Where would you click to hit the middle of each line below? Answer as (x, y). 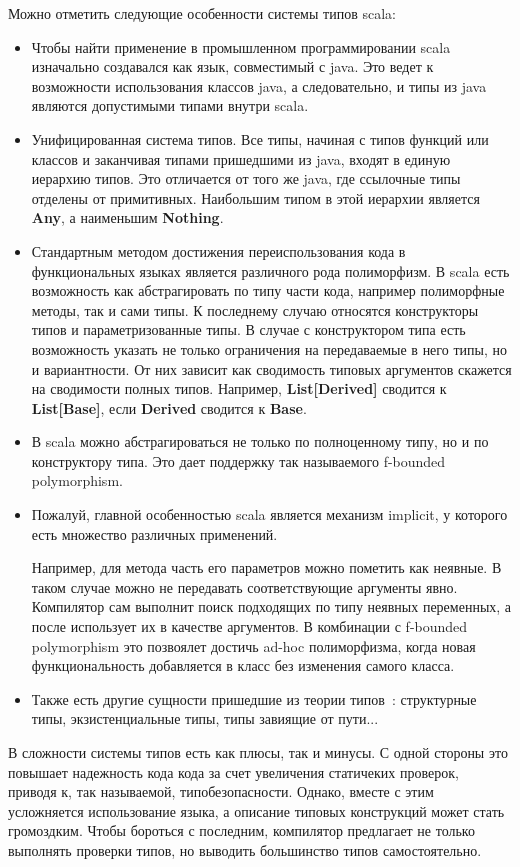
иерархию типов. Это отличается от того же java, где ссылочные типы (246, 178)
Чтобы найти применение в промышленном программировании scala (241, 46)
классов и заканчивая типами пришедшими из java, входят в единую (241, 158)
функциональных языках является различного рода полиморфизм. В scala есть (270, 270)
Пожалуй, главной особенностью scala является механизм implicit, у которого (269, 514)
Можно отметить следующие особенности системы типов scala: (202, 13)
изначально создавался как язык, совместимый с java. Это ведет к (232, 66)
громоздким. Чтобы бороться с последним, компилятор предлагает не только (241, 830)
